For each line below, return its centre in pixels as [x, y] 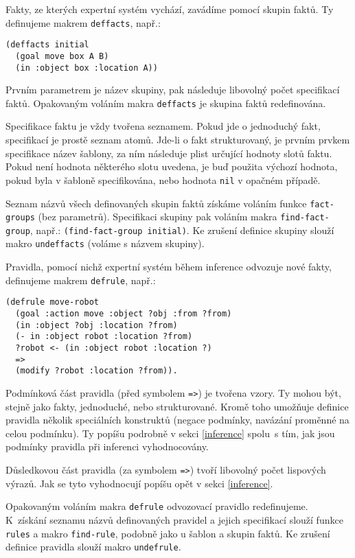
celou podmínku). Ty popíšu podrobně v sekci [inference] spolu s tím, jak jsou [170, 433]
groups [20, 218]
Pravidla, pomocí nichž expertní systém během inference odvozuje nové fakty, [169, 267]
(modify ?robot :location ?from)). [96, 371]
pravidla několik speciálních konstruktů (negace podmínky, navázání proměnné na [177, 420]
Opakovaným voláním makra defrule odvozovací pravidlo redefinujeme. [157, 506]
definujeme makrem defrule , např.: [81, 280]
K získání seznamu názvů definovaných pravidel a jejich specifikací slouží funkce [174, 519]
